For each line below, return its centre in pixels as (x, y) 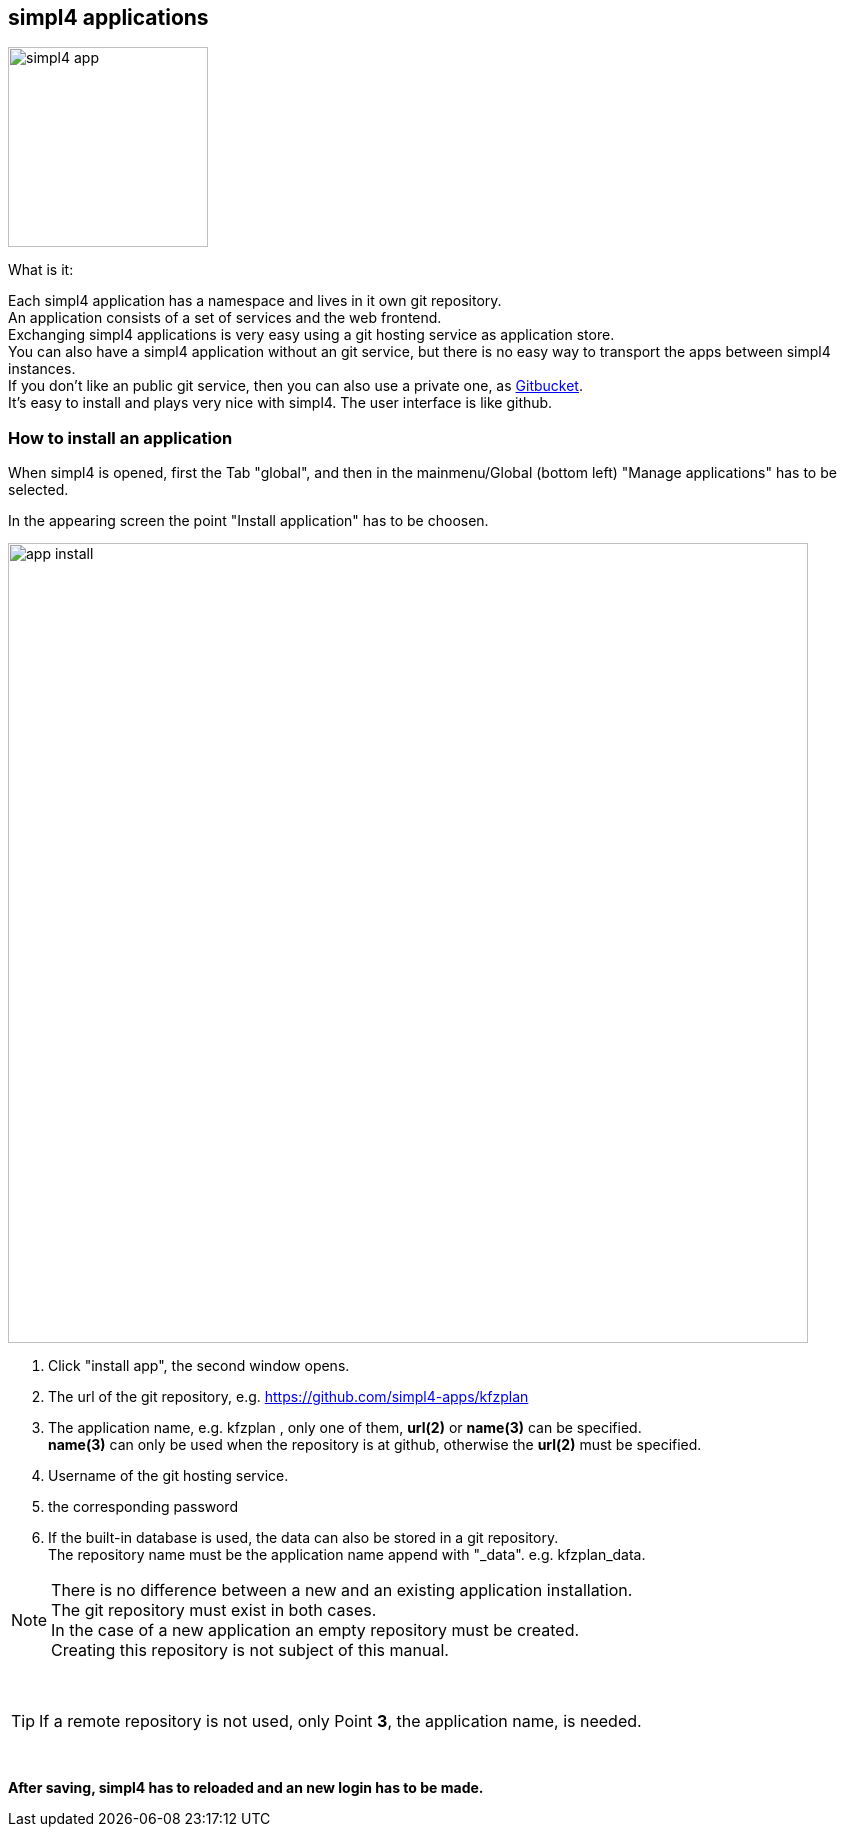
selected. (38, 490)
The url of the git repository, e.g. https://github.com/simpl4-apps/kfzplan (288, 1397)
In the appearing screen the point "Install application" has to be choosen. (248, 521)
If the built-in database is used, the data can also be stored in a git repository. (303, 1538)
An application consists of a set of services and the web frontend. (225, 318)
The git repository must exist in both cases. (214, 1610)
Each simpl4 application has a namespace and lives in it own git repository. (255, 301)
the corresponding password (143, 1507)
